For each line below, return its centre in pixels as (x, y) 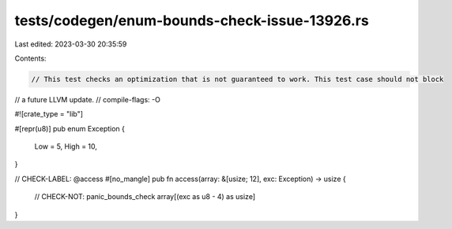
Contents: (30, 58)
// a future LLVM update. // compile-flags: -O (88, 99)
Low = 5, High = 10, (66, 146)
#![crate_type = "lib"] (49, 114)
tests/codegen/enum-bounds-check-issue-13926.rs (192, 20)
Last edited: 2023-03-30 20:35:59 (71, 44)
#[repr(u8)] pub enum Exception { (70, 128)
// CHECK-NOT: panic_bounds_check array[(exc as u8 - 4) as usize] (145, 197)
